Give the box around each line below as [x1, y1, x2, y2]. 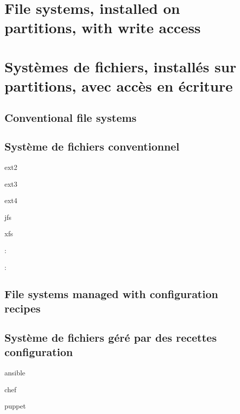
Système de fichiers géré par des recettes [4, 329, 217, 345]
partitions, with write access [4, 17, 201, 38]
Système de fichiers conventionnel [4, 139, 180, 154]
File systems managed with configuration [4, 286, 218, 301]
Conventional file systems [4, 109, 137, 125]
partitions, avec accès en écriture [4, 75, 233, 96]
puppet [4, 401, 26, 411]
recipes [4, 301, 41, 316]
